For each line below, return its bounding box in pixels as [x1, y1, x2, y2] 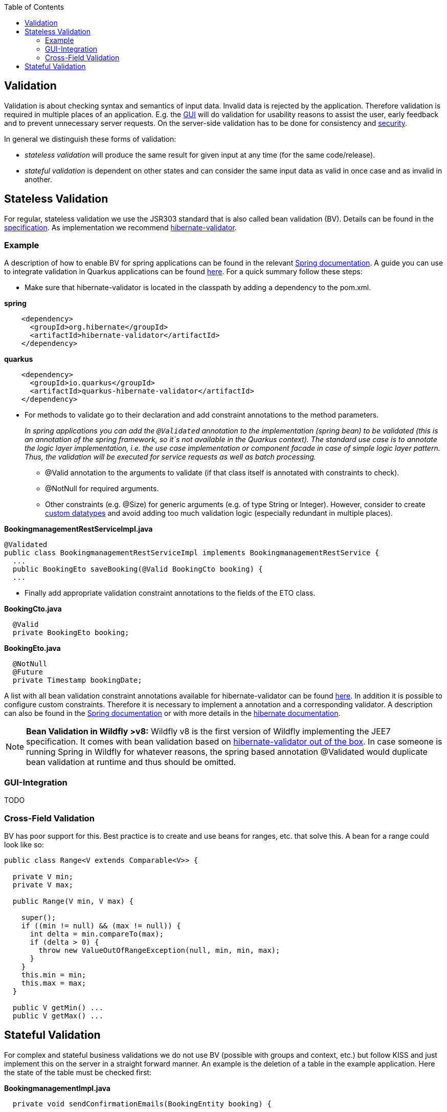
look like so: [4, 840, 44, 849]
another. [25, 175, 52, 184]
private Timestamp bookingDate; [12, 676, 142, 685]
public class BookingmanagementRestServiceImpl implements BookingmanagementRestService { [4, 549, 379, 557]
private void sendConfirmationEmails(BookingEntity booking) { [12, 1099, 272, 1108]
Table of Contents [4, 3, 64, 11]
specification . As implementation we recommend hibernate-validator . [4, 223, 237, 232]
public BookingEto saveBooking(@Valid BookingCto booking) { [12, 565, 263, 574]
